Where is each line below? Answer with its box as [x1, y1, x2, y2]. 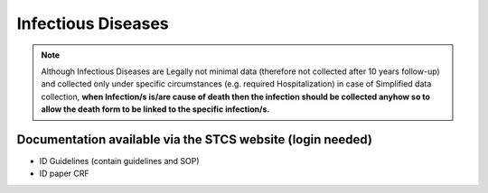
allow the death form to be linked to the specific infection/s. [41, 104, 270, 115]
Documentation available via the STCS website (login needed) [16, 132, 372, 147]
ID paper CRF [39, 168, 89, 179]
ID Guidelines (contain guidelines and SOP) [39, 156, 200, 167]
